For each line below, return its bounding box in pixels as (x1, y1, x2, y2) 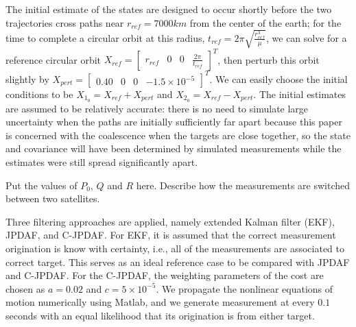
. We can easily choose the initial (209, 71, 348, 86)
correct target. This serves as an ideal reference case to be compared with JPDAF (5, 254, 350, 269)
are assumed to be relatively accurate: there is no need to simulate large (5, 101, 309, 115)
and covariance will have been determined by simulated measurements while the (5, 141, 342, 156)
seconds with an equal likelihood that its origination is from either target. (5, 308, 315, 322)
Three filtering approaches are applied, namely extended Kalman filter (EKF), (5, 214, 335, 228)
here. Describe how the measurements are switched (136, 178, 351, 192)
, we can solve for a (266, 30, 347, 45)
